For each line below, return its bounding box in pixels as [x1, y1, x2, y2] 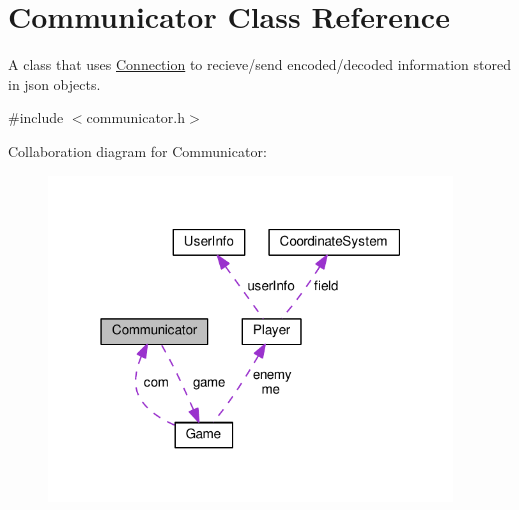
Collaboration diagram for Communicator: [8, 140, 267, 161]
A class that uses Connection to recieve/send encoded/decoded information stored [8, 54, 511, 75]
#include [8, 107, 64, 128]
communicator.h [86, 107, 185, 128]
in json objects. [8, 73, 101, 94]
